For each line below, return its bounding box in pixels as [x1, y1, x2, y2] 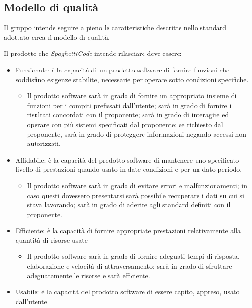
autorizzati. [27, 138, 61, 148]
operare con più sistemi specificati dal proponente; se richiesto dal [27, 119, 223, 129]
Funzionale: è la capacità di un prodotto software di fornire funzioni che [15, 64, 230, 74]
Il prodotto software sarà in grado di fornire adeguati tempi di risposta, [27, 251, 240, 261]
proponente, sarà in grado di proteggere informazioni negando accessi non [27, 128, 247, 139]
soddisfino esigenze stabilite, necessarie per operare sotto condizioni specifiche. [15, 74, 249, 84]
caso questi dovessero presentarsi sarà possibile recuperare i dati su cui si [27, 190, 244, 200]
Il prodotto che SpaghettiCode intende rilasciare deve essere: [4, 48, 182, 58]
